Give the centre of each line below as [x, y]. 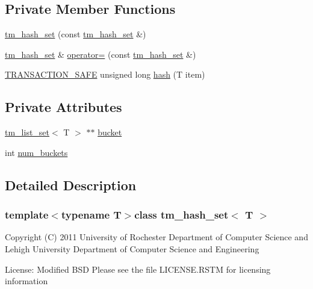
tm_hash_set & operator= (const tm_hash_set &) [101, 54]
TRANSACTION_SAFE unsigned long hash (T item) [105, 74]
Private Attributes [64, 107]
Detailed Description [71, 185]
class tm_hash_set [181, 215]
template [27, 215]
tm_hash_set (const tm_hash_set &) [76, 34]
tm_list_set [27, 132]
